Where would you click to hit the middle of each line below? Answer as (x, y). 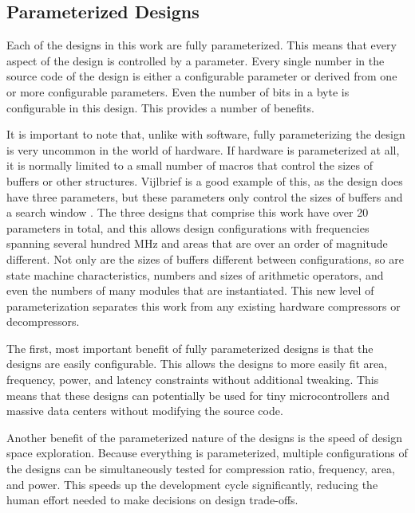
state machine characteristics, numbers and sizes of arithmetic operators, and (195, 274)
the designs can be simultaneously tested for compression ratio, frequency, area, (201, 469)
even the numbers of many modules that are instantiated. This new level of (190, 290)
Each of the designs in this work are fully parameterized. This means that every (202, 45)
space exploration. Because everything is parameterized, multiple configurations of (207, 453)
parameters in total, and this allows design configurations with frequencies (188, 227)
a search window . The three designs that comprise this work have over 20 (188, 212)
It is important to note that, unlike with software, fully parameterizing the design (206, 134)
